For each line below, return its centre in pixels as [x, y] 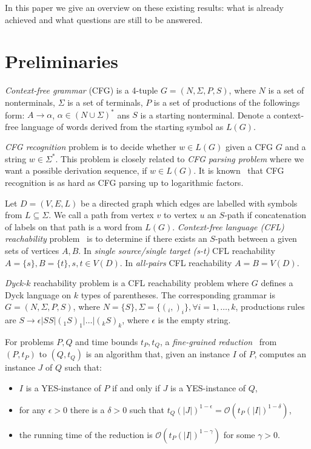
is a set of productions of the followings [227, 102]
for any [32, 409]
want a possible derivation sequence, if [76, 170]
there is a [87, 409]
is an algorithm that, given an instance [158, 354]
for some [239, 434]
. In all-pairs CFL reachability [176, 262]
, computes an [280, 354]
